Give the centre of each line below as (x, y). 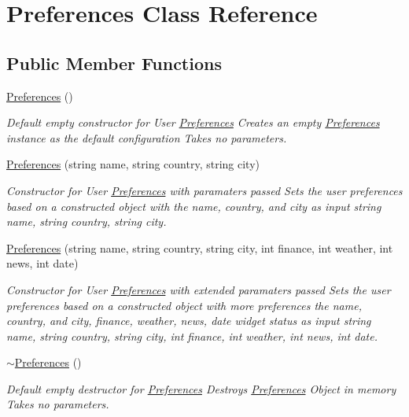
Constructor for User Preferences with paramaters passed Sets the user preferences (204, 190)
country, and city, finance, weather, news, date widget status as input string (189, 321)
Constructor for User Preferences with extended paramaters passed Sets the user (199, 289)
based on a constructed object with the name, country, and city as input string (194, 206)
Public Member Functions (114, 63)
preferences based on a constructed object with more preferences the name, (184, 305)
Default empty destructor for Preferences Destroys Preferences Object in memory (201, 388)
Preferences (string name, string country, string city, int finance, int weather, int (200, 247)
